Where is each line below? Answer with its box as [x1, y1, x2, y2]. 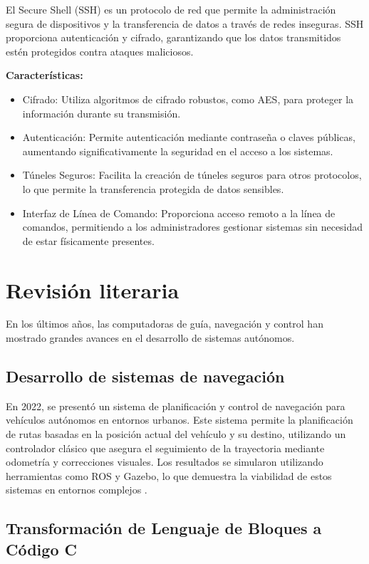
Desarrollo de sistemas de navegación [6, 365, 285, 387]
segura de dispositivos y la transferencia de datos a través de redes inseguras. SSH [6, 16, 364, 31]
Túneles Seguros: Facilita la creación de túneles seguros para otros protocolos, [22, 167, 362, 182]
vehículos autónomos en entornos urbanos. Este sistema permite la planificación [6, 412, 353, 427]
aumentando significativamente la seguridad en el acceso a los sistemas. [22, 143, 333, 158]
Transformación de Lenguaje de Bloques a [6, 517, 322, 539]
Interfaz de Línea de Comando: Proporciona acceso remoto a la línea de [22, 205, 336, 220]
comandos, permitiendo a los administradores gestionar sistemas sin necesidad [22, 219, 363, 234]
